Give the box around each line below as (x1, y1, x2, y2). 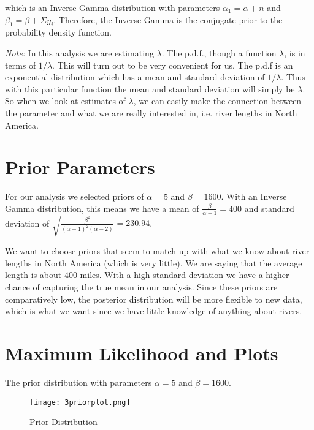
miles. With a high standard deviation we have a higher (80, 268, 289, 281)
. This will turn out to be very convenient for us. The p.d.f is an (52, 58, 293, 71)
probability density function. (5, 26, 112, 39)
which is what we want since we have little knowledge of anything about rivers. (5, 304, 302, 317)
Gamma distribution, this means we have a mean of (5, 202, 199, 214)
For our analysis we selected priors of (5, 190, 144, 203)
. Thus (281, 70, 305, 83)
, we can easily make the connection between (133, 94, 302, 107)
